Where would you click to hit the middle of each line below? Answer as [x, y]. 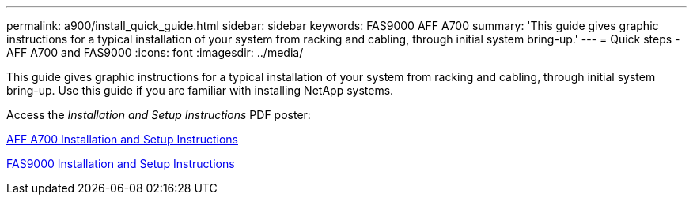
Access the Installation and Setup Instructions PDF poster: [159, 115]
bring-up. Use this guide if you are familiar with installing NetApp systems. [200, 90]
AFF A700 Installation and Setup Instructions [122, 139]
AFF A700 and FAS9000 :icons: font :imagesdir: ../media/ [155, 52]
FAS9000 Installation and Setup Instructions [121, 164]
